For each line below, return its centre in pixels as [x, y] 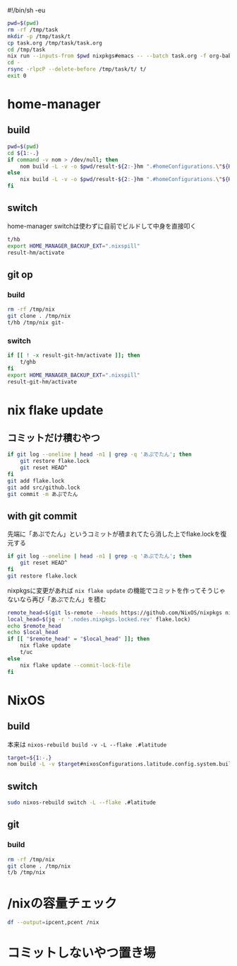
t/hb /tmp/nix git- [36, 322]
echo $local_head [33, 633]
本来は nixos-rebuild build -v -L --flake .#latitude [87, 744]
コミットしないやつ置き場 [82, 953]
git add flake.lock [36, 481]
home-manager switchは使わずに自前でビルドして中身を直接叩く [102, 226]
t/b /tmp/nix [26, 873]
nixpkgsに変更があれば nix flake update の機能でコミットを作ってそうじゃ [116, 590]
